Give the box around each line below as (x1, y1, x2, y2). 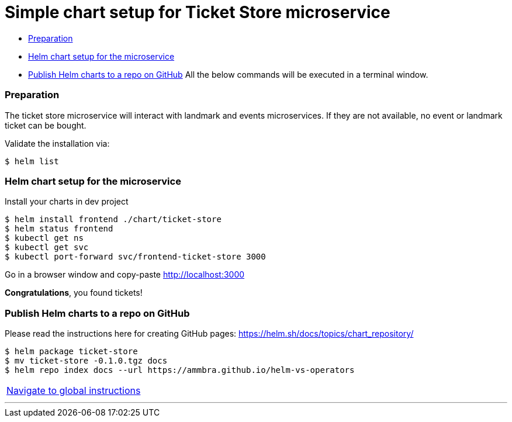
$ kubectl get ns (5, 233, 84, 243)
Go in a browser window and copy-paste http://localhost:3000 (5, 269, 245, 280)
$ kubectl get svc (5, 243, 89, 252)
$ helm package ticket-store (5, 347, 138, 356)
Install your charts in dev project (5, 196, 129, 207)
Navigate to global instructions (6, 385, 141, 396)
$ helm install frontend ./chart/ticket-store (5, 215, 222, 224)
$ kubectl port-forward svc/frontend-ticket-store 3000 (5, 252, 266, 262)
